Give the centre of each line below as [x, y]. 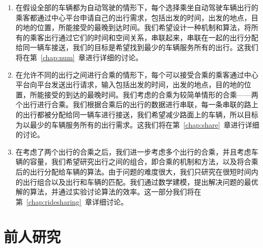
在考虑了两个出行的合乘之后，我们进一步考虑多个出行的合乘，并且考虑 [133, 151]
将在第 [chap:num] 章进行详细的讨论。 [79, 57]
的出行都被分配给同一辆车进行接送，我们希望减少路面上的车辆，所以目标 [137, 114]
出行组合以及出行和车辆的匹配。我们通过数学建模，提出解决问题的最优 [140, 181]
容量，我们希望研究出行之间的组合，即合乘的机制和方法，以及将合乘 [144, 162]
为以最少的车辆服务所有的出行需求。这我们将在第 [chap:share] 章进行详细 [137, 124]
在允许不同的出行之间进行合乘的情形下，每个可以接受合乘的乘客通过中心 [137, 74]
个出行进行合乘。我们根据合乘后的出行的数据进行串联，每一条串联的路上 [137, 104]
